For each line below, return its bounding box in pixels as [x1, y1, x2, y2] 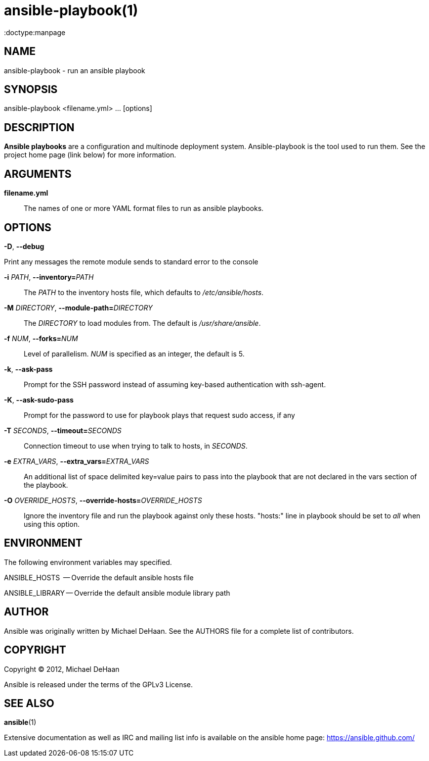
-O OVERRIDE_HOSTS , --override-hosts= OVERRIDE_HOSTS [4, 496, 202, 505]
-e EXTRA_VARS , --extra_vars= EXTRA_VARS [4, 457, 149, 465]
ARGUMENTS [4, 167, 72, 180]
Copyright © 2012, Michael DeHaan [4, 664, 120, 673]
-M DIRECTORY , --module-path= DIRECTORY [4, 303, 153, 312]
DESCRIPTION [4, 121, 75, 134]
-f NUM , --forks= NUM [4, 334, 78, 343]
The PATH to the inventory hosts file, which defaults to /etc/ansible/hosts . [24, 288, 264, 297]
